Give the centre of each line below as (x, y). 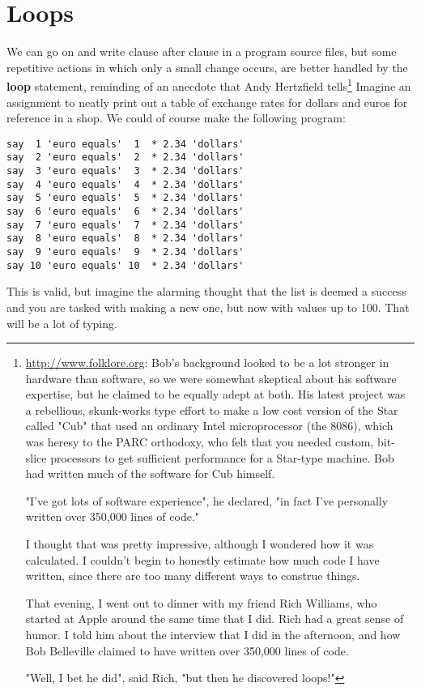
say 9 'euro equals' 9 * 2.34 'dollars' (125, 252)
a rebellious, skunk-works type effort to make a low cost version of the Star (212, 409)
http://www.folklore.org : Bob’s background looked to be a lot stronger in (207, 363)
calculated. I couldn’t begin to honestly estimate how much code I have (202, 559)
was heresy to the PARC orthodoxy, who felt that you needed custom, (200, 442)
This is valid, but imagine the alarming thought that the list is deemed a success (206, 291)
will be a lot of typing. (62, 323)
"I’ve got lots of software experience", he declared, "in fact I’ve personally (207, 500)
